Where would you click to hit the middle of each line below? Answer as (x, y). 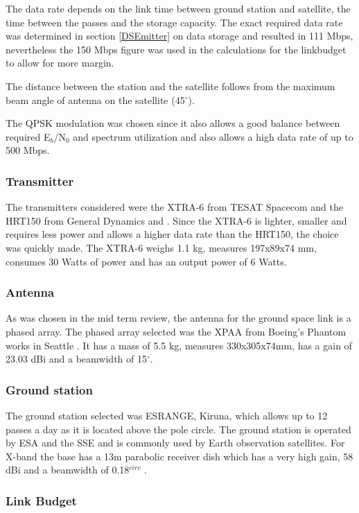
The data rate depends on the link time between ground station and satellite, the (178, 8)
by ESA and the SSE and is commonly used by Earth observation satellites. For (175, 443)
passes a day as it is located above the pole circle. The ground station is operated (178, 429)
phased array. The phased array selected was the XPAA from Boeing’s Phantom (176, 331)
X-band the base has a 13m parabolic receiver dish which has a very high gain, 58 (179, 456)
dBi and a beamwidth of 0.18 (68, 470)
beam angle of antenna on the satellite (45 (95, 99)
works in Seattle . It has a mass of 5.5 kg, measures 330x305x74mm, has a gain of (179, 345)
